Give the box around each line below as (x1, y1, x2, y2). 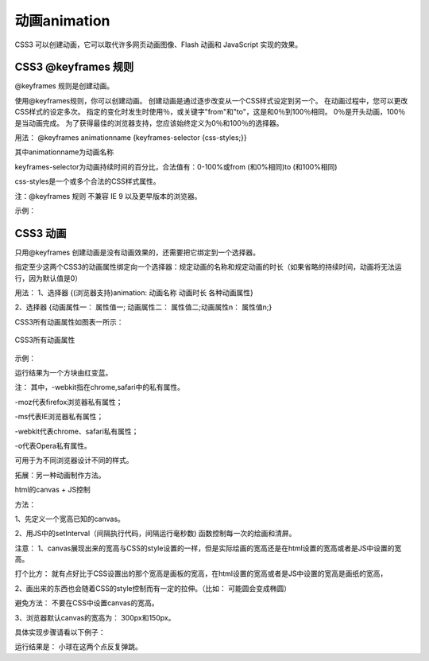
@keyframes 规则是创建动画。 (14, 81, 114, 91)
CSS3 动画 (14, 227, 67, 240)
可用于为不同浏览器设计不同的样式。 (14, 456, 133, 465)
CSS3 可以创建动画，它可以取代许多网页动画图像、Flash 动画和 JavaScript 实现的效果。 (14, 40, 303, 49)
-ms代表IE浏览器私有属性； (14, 412, 104, 422)
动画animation (14, 12, 110, 29)
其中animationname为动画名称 (14, 147, 114, 157)
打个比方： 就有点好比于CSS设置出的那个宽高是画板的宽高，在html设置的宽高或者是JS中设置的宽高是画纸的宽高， (14, 569, 388, 578)
